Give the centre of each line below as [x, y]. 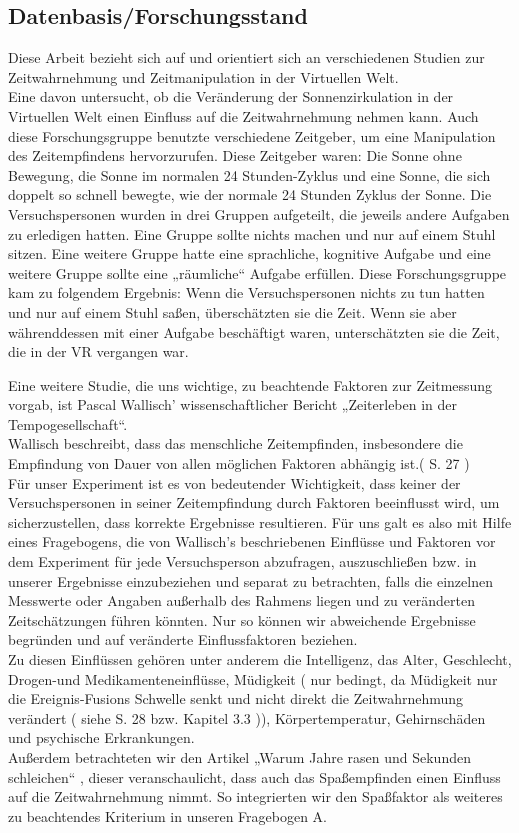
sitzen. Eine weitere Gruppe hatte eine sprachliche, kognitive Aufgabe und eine [249, 253]
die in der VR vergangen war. [98, 351]
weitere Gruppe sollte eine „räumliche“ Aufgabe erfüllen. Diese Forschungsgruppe [257, 272]
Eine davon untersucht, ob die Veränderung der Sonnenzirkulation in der [231, 96]
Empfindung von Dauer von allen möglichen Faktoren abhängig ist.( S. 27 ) [239, 463]
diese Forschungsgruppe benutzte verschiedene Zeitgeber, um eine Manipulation [252, 135]
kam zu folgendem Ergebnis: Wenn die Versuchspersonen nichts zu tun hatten [246, 292]
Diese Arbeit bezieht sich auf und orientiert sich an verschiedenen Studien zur [246, 57]
